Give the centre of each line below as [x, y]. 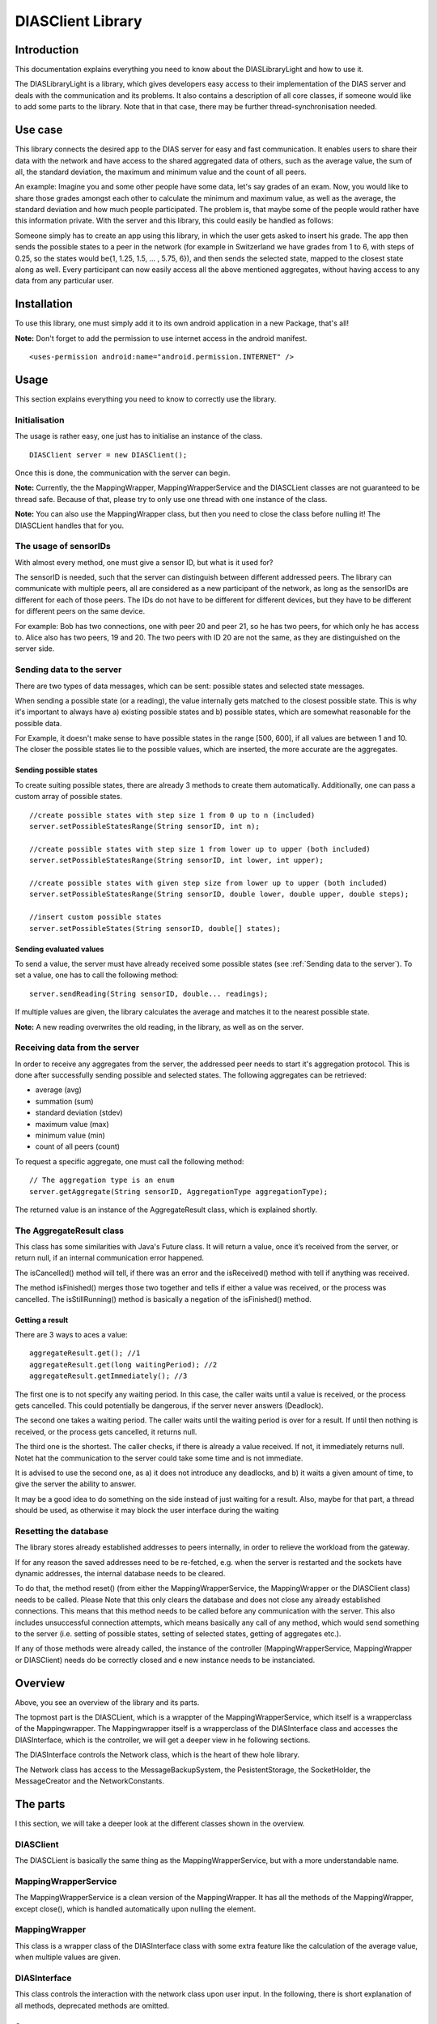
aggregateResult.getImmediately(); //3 [108, 1376]
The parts [40, 1804]
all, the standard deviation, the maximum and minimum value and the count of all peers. [161, 172]
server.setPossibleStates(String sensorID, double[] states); [155, 928]
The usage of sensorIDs [63, 546]
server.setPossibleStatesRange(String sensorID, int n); [145, 827]
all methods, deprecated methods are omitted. [92, 2005]
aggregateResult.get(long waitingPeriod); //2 [123, 1365]
